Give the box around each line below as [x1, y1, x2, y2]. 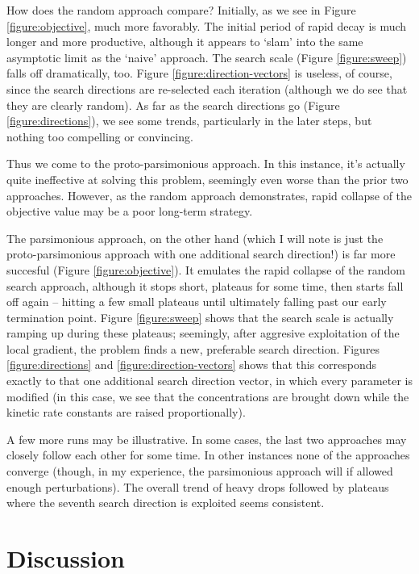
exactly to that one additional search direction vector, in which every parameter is [6, 372, 413, 389]
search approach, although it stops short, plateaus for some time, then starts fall [6, 277, 404, 294]
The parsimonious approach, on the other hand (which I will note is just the [6, 229, 384, 246]
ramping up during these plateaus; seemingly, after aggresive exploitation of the [6, 325, 400, 341]
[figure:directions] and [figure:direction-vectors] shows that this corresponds [6, 356, 376, 373]
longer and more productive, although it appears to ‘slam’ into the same [6, 33, 363, 50]
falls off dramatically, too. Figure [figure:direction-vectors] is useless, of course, [6, 65, 392, 82]
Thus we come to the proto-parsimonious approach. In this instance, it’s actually [6, 155, 405, 172]
